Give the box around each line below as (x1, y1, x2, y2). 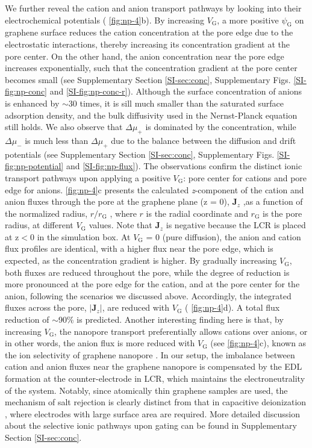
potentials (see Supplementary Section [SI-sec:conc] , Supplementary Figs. (5, 148, 275, 160)
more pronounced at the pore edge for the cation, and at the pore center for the (5, 278, 300, 290)
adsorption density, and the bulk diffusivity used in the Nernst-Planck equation (5, 108, 298, 121)
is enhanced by (5, 96, 60, 109)
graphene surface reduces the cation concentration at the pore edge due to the (5, 26, 293, 39)
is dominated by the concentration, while (145, 120, 296, 133)
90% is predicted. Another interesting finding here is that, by (58, 313, 284, 326)
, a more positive (217, 13, 279, 26)
